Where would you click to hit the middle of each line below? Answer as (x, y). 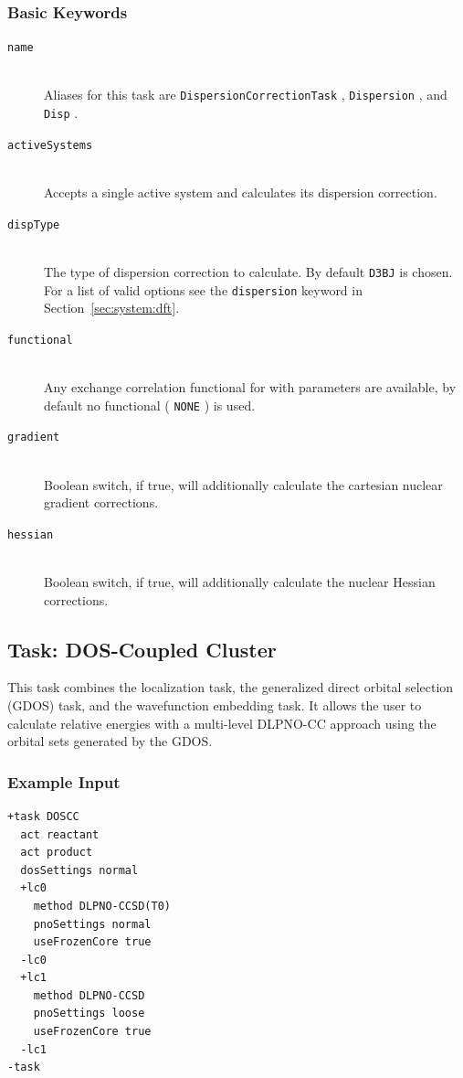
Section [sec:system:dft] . (112, 308)
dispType (34, 224)
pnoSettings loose (89, 1014)
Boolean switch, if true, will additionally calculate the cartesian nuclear (243, 484)
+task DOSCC (43, 816)
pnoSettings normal (92, 924)
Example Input (64, 781)
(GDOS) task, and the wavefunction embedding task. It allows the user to (215, 704)
